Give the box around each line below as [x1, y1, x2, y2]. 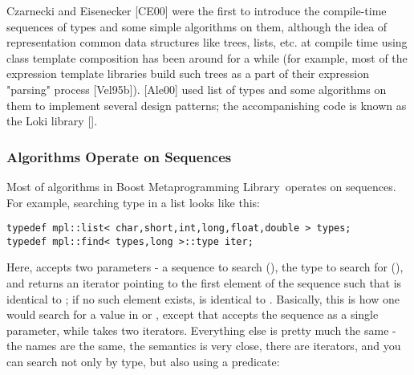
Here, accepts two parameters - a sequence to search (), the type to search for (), [6, 259, 404, 275]
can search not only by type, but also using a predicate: [6, 353, 280, 370]
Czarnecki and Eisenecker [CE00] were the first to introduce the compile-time [6, 2, 387, 18]
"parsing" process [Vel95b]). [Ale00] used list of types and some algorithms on [6, 80, 387, 97]
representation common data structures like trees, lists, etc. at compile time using [6, 34, 408, 51]
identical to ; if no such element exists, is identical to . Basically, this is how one [6, 290, 400, 307]
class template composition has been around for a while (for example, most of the [6, 49, 408, 66]
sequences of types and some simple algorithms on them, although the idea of [6, 18, 388, 35]
